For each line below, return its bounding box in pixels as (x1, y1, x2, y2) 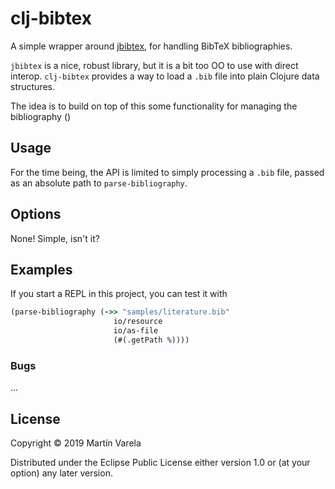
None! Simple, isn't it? (10, 232, 100, 244)
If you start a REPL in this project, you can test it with (10, 288, 228, 300)
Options (10, 206, 62, 223)
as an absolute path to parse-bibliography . (10, 177, 188, 189)
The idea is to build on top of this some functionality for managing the (10, 100, 298, 112)
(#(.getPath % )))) (113, 335, 190, 345)
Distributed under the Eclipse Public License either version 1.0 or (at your (10, 456, 311, 468)
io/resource (113, 317, 163, 327)
